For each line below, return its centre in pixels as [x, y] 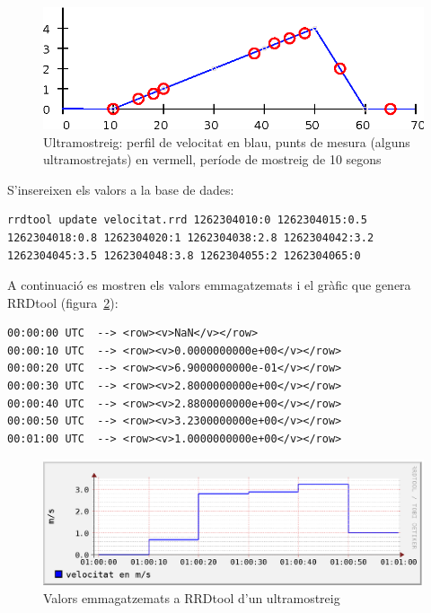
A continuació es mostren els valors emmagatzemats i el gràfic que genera [209, 285]
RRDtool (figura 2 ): [63, 302]
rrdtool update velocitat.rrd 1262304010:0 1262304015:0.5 [187, 220]
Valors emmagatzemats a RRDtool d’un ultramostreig [192, 597]
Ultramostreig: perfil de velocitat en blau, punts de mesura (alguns [227, 141]
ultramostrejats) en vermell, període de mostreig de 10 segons [212, 159]
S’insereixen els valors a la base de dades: [121, 189]
